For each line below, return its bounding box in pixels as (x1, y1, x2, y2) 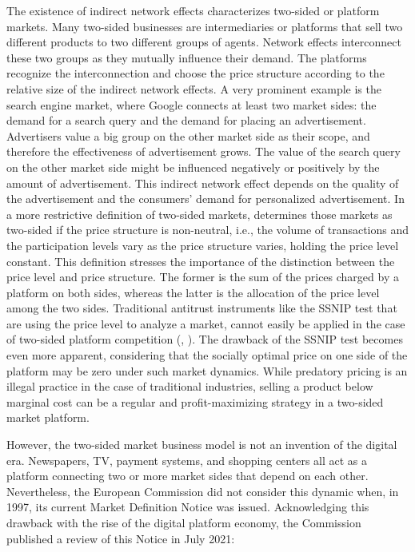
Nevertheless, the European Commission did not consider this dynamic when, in (6, 483, 399, 499)
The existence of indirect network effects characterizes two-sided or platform (6, 2, 380, 18)
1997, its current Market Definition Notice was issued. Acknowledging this (6, 498, 369, 515)
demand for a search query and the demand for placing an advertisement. (6, 112, 366, 129)
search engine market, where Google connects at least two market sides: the (6, 96, 377, 113)
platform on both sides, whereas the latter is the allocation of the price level (6, 284, 380, 300)
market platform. (6, 409, 90, 426)
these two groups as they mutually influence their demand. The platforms (6, 49, 367, 66)
